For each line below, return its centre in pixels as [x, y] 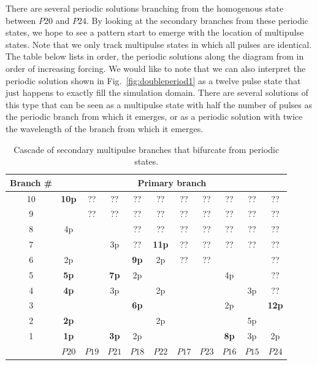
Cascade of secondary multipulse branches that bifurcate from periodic [147, 149]
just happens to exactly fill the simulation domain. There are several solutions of [157, 92]
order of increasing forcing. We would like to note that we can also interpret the [156, 68]
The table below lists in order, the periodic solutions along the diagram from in [155, 56]
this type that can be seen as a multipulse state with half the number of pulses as [159, 104]
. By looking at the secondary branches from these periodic [197, 20]
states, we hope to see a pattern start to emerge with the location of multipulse [155, 32]
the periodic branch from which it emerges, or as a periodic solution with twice [154, 116]
